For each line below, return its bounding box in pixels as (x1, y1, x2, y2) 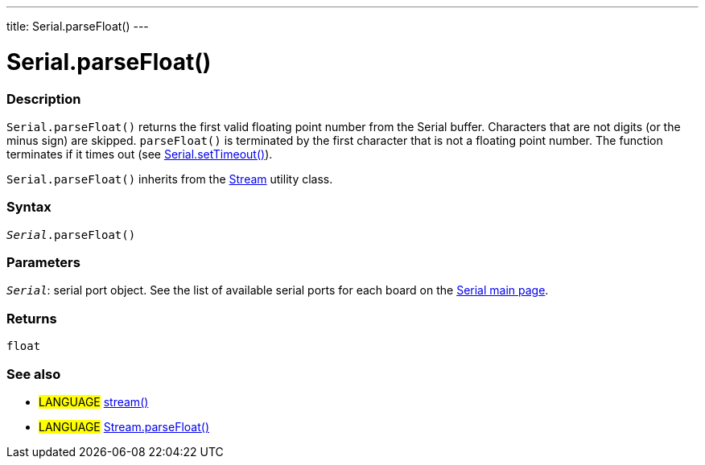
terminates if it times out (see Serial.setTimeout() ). (6, 146, 273, 161)
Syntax (6, 199, 52, 216)
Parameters (6, 254, 80, 270)
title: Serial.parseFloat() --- (6, 19, 149, 33)
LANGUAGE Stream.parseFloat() (39, 419, 209, 434)
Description (6, 90, 81, 107)
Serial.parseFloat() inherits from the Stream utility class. (6, 171, 333, 186)
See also (6, 365, 61, 382)
